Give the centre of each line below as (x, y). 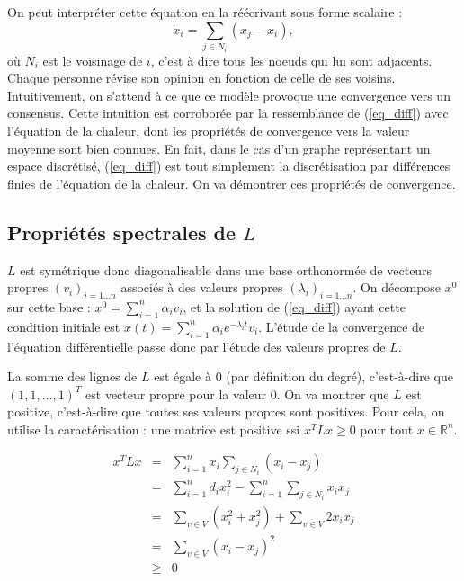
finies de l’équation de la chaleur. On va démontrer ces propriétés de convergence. (232, 183)
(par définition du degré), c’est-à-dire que (339, 376)
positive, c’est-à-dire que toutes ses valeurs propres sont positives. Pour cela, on (226, 411)
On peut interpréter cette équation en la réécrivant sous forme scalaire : (205, 12)
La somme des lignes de (72, 376)
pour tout (387, 429)
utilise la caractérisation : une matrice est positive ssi (154, 429)
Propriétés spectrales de (122, 232)
